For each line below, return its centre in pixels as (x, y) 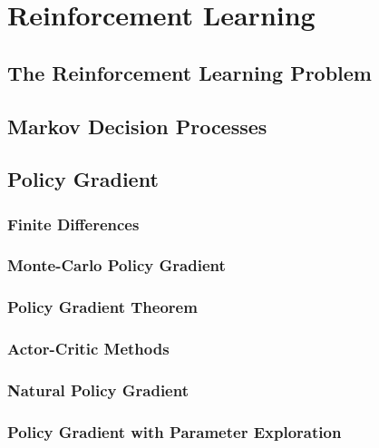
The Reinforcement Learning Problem (189, 72)
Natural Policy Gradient (98, 390)
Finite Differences (73, 224)
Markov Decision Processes (137, 126)
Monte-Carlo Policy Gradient (117, 265)
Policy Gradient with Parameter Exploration (175, 431)
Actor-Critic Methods (88, 349)
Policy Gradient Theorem (102, 307)
